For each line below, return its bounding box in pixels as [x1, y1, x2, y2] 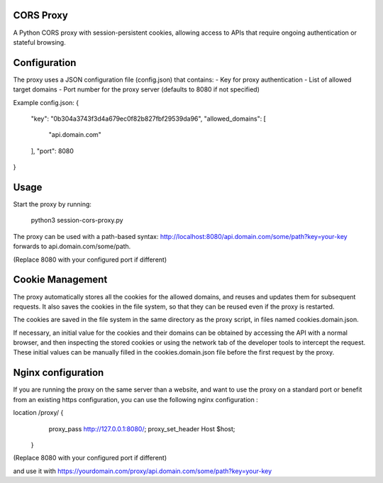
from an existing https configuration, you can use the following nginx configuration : [13, 395, 258, 404]
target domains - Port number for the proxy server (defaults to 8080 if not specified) [13, 85, 260, 94]
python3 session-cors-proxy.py [30, 216, 123, 225]
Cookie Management [13, 274, 108, 286]
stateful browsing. [13, 38, 67, 46]
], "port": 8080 [30, 146, 74, 155]
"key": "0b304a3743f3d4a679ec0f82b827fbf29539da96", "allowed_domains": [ [30, 114, 266, 123]
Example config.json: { [13, 98, 79, 106]
